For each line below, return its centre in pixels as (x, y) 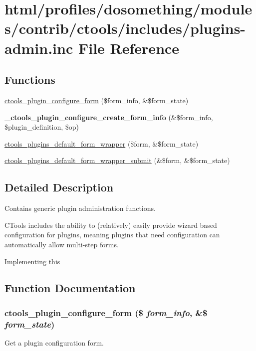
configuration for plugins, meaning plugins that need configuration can (112, 235)
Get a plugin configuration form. (54, 343)
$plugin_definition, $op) (42, 127)
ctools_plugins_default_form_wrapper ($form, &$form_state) (102, 143)
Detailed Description (59, 187)
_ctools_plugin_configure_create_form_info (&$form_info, (109, 117)
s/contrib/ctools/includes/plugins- (125, 28)
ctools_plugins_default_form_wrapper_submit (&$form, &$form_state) (117, 160)
